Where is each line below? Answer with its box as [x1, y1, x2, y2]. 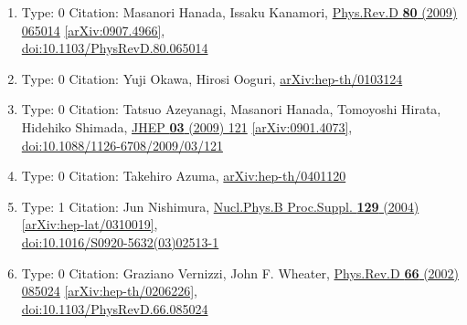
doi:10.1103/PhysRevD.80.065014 [21, 38, 208, 58]
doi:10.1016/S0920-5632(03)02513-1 [21, 232, 219, 251]
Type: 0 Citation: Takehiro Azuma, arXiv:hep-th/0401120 [21, 166, 346, 185]
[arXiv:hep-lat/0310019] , [21, 215, 158, 234]
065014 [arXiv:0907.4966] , [21, 20, 165, 39]
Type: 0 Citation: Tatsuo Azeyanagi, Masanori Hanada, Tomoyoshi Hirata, [21, 100, 441, 119]
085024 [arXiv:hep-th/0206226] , [21, 281, 197, 300]
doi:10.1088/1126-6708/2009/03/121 [21, 135, 223, 154]
